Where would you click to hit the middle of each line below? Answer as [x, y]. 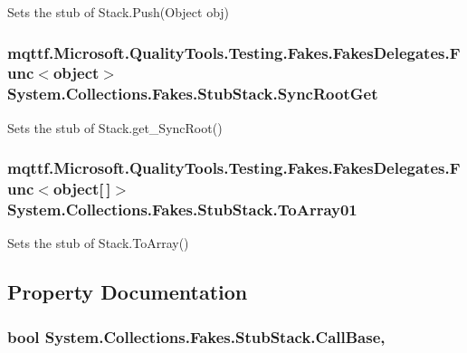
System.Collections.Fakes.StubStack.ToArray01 [182, 210]
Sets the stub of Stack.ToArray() [98, 243]
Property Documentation [128, 292]
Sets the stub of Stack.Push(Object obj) [119, 12]
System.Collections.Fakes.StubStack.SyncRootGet [193, 94]
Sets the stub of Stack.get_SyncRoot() [115, 127]
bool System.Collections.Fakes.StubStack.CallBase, [196, 336]
